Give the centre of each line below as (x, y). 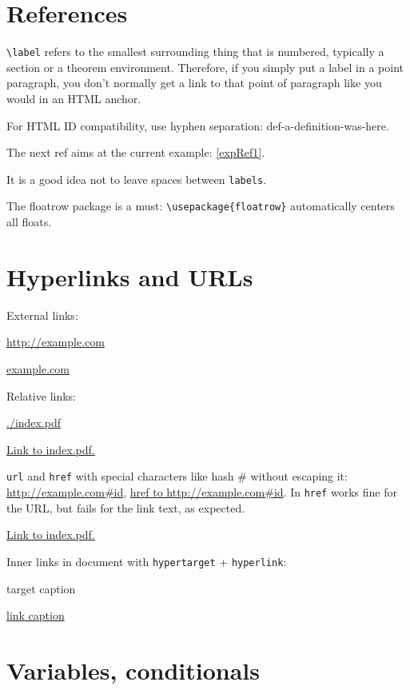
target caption (41, 588)
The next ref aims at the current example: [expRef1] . (136, 152)
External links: (42, 315)
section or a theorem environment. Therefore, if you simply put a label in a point (205, 67)
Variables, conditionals (133, 670)
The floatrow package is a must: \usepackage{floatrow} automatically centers (201, 206)
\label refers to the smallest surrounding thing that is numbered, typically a (195, 52)
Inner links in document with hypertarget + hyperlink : (147, 561)
